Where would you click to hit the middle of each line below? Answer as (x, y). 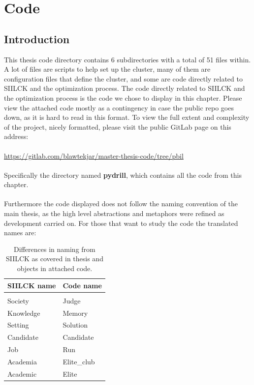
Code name (82, 285)
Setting (18, 325)
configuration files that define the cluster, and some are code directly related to (123, 78)
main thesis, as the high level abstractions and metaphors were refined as (114, 213)
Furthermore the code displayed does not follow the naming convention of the (121, 204)
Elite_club (79, 361)
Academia (22, 361)
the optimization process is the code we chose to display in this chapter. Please (123, 97)
